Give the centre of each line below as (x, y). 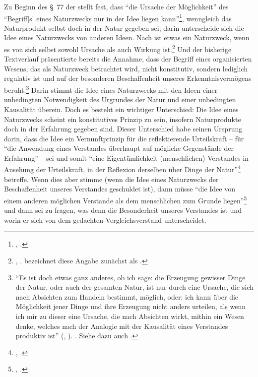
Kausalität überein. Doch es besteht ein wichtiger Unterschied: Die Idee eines (121, 109)
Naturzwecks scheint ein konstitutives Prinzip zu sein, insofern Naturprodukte (123, 119)
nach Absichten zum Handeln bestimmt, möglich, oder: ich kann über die (127, 296)
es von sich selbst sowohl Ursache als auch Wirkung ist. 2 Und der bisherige (118, 48)
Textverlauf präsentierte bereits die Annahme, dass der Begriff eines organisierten (128, 59)
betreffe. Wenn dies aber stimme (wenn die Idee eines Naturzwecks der (111, 179)
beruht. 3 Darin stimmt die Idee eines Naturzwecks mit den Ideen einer (111, 89)
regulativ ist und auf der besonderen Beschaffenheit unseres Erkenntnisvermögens (128, 78)
